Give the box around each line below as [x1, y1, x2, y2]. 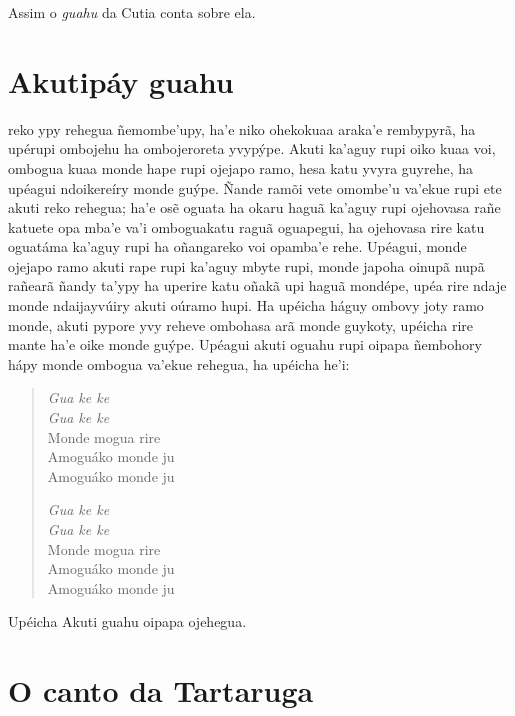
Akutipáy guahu [8, 60, 234, 101]
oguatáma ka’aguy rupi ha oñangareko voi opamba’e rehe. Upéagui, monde [8, 236, 467, 257]
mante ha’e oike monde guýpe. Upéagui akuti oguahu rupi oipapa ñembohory [8, 334, 482, 355]
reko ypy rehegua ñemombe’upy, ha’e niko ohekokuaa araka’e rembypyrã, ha [8, 118, 476, 139]
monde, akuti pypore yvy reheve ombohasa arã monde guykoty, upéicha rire [8, 314, 474, 335]
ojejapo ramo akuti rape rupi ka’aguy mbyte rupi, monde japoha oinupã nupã [8, 255, 485, 276]
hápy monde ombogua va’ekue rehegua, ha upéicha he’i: [8, 353, 350, 374]
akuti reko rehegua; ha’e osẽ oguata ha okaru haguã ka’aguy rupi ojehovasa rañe [8, 197, 501, 218]
